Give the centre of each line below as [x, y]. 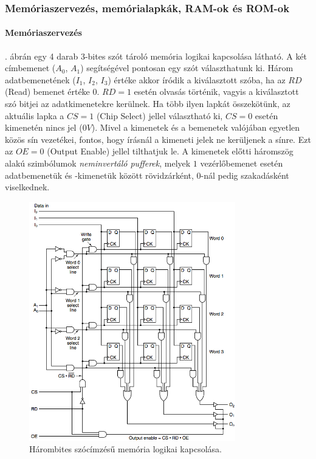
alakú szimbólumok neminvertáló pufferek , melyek [98, 163]
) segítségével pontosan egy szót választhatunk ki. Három [187, 68]
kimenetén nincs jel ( [44, 127]
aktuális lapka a [35, 115]
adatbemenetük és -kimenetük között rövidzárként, [99, 175]
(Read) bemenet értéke [47, 91]
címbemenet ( [30, 68]
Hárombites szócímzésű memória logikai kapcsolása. [125, 449]
